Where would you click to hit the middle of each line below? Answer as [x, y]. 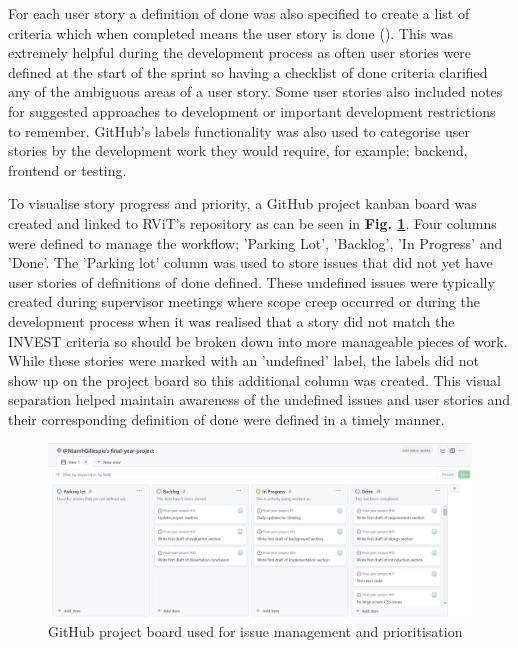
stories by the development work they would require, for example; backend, [238, 150]
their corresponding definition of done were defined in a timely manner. [226, 418]
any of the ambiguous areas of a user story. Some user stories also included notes [255, 91]
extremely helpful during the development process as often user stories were [240, 52]
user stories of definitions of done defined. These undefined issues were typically [251, 281]
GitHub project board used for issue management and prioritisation [255, 630]
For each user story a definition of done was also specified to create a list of [239, 13]
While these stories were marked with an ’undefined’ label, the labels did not [243, 360]
